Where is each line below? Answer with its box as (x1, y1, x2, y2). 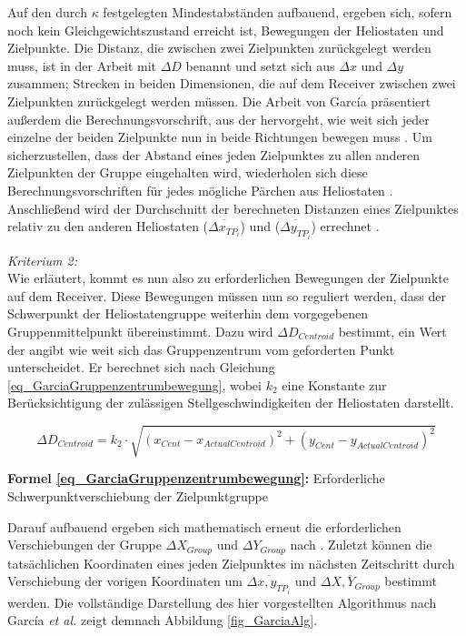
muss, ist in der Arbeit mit (7, 56, 157, 75)
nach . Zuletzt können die (290, 535, 432, 554)
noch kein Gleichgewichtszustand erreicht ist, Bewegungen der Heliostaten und (7, 20, 444, 39)
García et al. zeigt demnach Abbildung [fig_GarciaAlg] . (7, 611, 318, 630)
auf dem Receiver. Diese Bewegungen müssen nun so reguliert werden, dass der (7, 286, 446, 305)
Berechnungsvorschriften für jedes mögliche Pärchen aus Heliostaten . (7, 180, 393, 199)
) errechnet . (311, 217, 380, 236)
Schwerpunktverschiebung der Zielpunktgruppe (7, 487, 268, 506)
